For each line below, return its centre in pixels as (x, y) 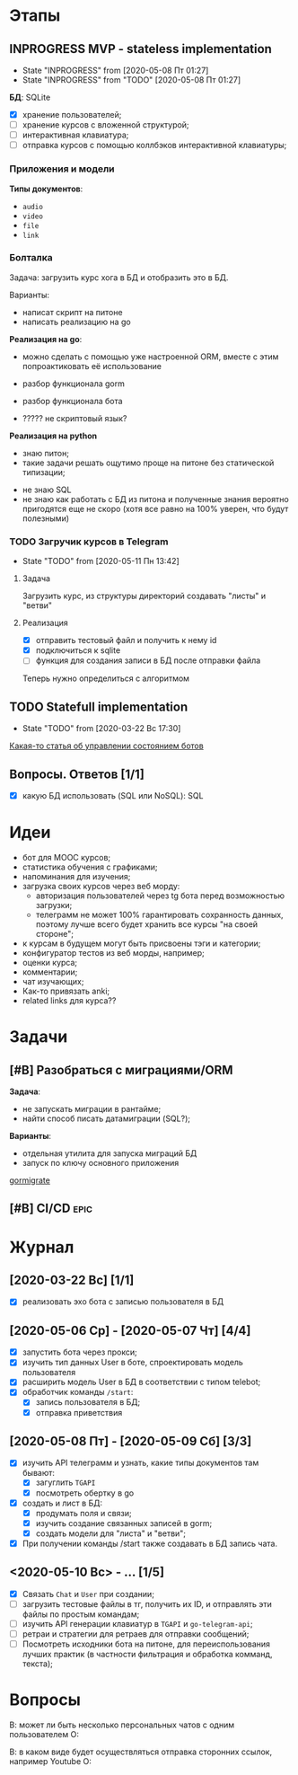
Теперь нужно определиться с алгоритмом (106, 678)
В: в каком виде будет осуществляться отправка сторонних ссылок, (140, 1752)
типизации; (44, 472)
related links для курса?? (69, 1000)
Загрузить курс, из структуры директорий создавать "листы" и (144, 596)
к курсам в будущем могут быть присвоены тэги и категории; (141, 943)
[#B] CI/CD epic (51, 1209)
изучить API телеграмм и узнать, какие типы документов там (140, 1463)
